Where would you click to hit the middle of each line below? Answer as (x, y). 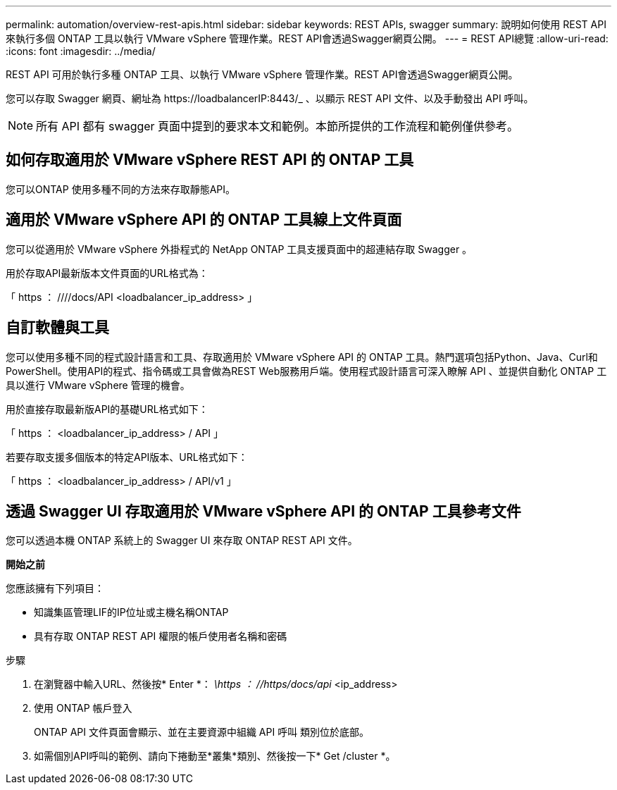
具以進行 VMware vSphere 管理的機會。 (98, 385)
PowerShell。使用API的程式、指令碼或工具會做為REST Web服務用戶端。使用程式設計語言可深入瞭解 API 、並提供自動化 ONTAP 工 (306, 371)
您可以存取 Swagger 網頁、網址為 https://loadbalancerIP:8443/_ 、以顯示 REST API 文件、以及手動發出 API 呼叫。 (270, 98)
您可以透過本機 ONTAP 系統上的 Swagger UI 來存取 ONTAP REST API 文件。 (182, 541)
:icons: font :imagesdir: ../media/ (81, 51)
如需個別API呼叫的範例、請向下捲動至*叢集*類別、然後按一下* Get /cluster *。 (215, 756)
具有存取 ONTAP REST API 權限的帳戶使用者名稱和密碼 (161, 636)
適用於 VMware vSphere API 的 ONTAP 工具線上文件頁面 (204, 220)
